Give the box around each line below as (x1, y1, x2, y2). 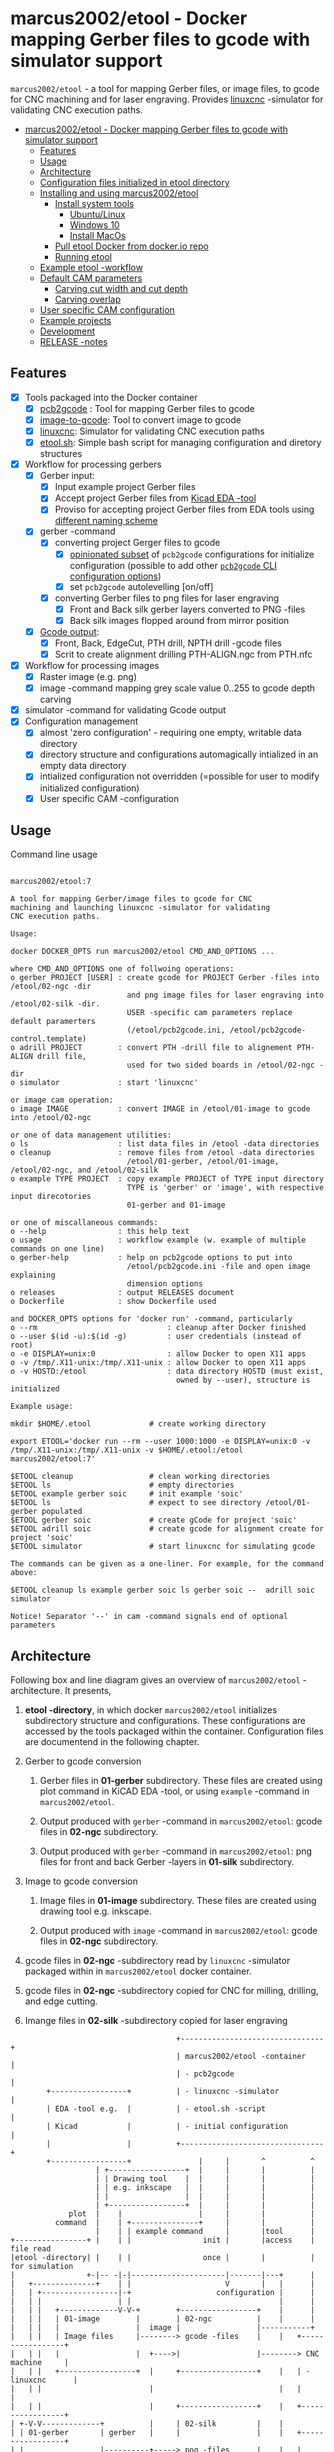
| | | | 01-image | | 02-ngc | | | (10, 2314, 315, 2324)
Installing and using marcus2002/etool (39, 187, 199, 199)
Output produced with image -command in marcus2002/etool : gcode (39, 1925, 318, 1937)
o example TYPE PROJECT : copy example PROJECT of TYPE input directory (10, 1174, 325, 1184)
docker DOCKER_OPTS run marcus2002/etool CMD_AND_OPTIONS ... (10, 947, 275, 957)
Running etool (54, 250, 113, 262)
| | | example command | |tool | (95, 2227, 315, 2237)
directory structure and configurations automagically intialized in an (39, 748, 319, 761)
